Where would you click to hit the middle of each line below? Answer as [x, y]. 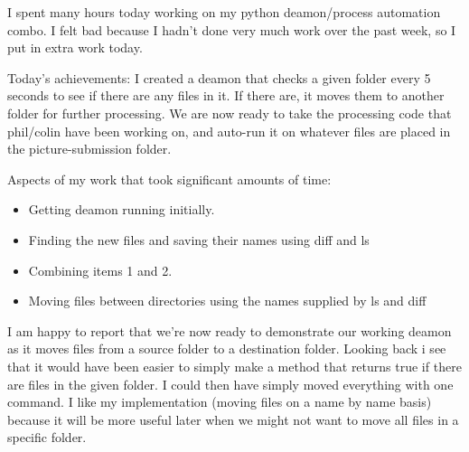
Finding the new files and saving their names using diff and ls [199, 239]
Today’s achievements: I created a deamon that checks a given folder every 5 [219, 77]
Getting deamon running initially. [122, 209]
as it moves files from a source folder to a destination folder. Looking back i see [227, 348]
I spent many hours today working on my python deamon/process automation [224, 12]
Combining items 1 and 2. [100, 270]
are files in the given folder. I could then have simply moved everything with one [230, 384]
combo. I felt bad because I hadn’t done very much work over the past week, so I [232, 29]
